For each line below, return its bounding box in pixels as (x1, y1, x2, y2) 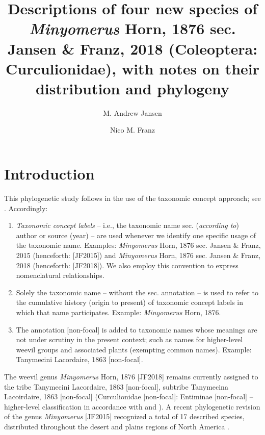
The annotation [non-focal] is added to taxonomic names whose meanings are (16, 324, 257, 335)
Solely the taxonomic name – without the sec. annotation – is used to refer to (16, 287, 258, 297)
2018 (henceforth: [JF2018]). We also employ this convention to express (16, 260, 238, 270)
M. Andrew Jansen (103, 107, 162, 118)
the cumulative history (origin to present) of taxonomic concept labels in (16, 297, 244, 308)
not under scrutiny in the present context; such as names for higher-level (16, 334, 243, 345)
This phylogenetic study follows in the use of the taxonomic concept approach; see (4, 193, 261, 203)
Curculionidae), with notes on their (5, 58, 259, 79)
